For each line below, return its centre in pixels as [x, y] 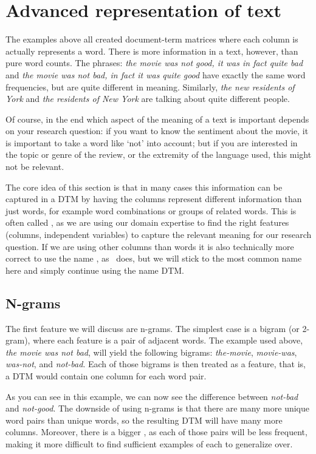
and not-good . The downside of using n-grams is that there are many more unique [157, 408]
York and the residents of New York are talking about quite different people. [148, 99]
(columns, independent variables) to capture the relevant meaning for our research [159, 235]
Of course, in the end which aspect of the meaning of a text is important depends [157, 119]
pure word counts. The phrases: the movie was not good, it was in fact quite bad [154, 63]
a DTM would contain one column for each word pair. [106, 375]
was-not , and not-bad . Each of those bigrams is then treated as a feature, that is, [156, 364]
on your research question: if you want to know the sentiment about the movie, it [157, 131]
